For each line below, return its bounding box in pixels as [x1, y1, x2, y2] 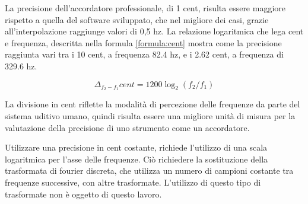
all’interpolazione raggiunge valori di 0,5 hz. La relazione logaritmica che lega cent [5, 25, 304, 37]
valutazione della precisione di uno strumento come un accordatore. [5, 121, 250, 133]
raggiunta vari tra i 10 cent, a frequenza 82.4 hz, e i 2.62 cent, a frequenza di [5, 48, 284, 60]
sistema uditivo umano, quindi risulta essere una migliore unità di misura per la [5, 110, 296, 122]
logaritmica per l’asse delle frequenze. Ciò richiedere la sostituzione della [5, 152, 268, 165]
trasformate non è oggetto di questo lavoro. [5, 187, 162, 200]
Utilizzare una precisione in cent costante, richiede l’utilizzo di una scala [5, 141, 268, 154]
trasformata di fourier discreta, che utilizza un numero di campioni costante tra [5, 164, 294, 177]
